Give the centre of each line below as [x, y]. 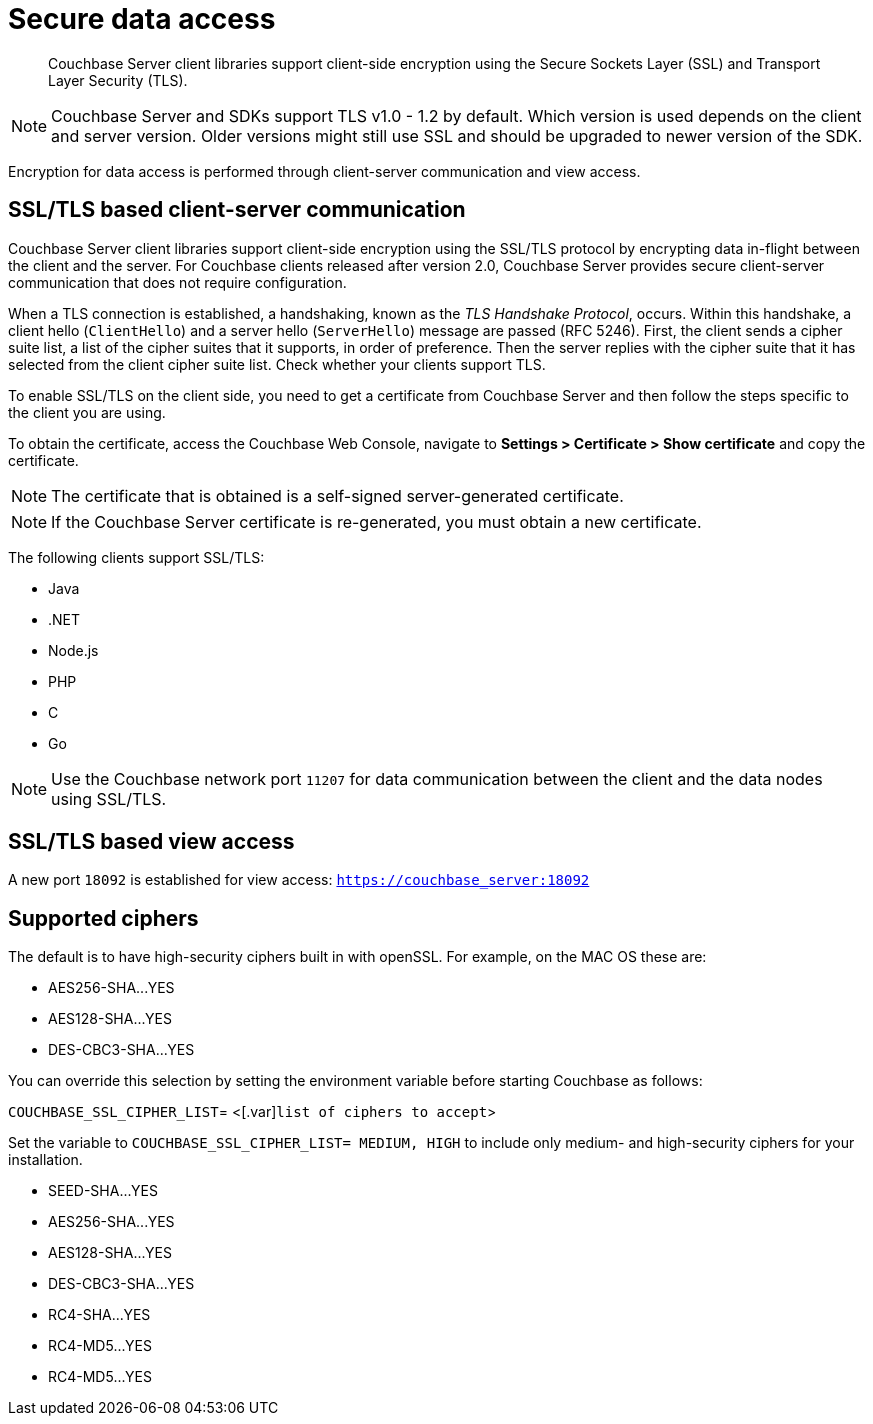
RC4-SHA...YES [99, 1315]
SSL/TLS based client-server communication [237, 210]
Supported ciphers [103, 918]
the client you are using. [87, 412]
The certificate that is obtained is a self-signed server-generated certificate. [337, 495]
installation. [45, 1160]
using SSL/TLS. [109, 798]
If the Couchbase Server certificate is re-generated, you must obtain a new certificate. [376, 521]
